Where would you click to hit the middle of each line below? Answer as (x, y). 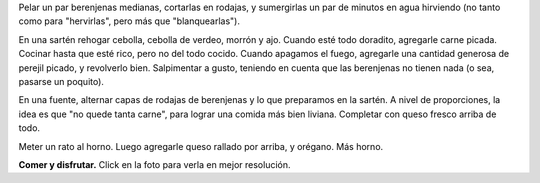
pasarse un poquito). (61, 81)
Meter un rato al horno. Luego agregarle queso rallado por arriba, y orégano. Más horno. (201, 146)
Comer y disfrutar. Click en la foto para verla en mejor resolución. (154, 164)
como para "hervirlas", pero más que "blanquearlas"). (129, 21)
